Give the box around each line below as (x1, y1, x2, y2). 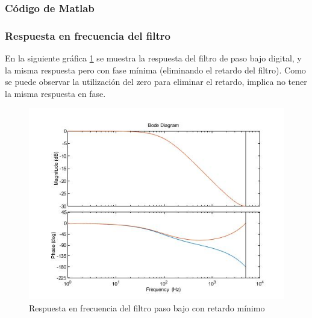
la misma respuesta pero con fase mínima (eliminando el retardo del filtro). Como (5, 63, 306, 76)
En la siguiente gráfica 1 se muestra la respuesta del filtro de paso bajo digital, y (5, 52, 302, 64)
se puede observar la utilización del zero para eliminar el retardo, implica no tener (5, 75, 307, 88)
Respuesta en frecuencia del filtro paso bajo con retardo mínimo (29, 302, 265, 314)
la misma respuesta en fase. (5, 87, 106, 99)
